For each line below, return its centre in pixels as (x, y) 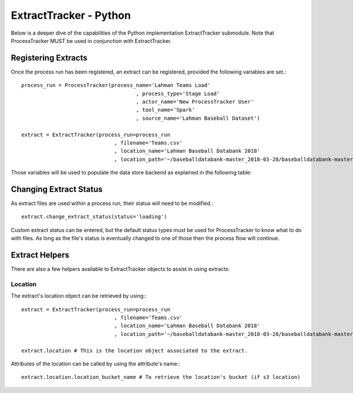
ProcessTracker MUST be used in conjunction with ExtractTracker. (91, 41)
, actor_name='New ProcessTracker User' (195, 102)
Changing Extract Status (57, 189)
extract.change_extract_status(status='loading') (94, 217)
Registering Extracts (49, 58)
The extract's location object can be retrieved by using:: (79, 296)
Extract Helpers (40, 255)
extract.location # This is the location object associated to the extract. (135, 350)
